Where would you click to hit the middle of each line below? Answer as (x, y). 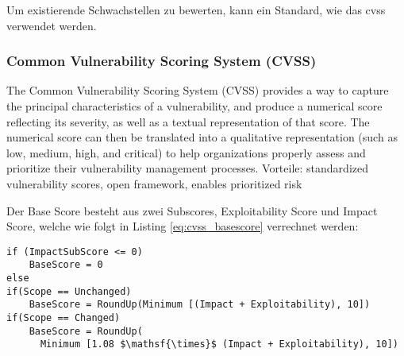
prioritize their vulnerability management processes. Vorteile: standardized (187, 168)
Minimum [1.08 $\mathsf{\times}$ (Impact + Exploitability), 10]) (219, 344)
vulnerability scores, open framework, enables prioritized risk (154, 183)
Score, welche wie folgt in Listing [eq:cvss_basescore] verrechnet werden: (183, 226)
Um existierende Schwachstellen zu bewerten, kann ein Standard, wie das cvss (196, 10)
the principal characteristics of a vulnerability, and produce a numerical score (194, 106)
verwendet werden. (52, 25)
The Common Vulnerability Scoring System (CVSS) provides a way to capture (198, 90)
